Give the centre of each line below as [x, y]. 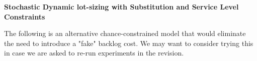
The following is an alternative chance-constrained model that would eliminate [125, 33]
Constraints [25, 16]
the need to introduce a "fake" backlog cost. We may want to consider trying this [129, 43]
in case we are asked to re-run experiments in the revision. [94, 53]
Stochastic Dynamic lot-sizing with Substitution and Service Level [121, 6]
